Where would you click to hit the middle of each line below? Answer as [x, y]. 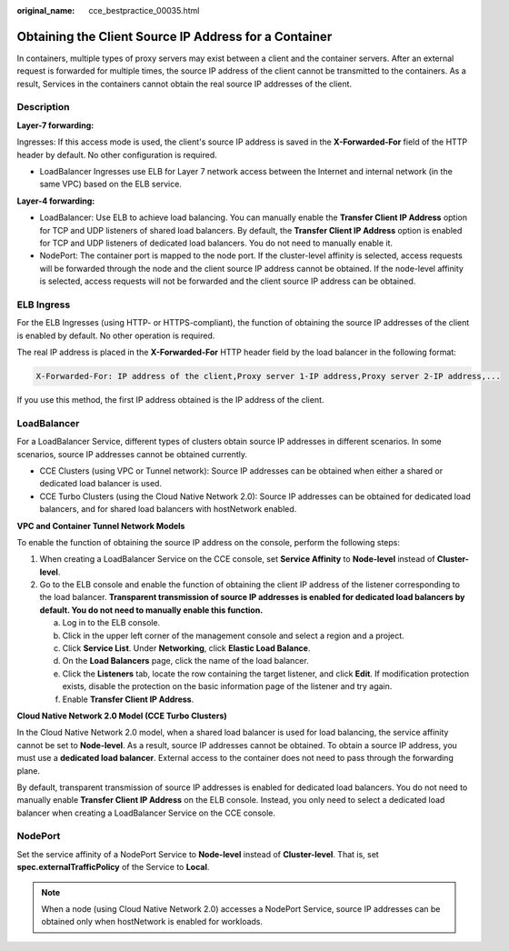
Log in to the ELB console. [111, 623]
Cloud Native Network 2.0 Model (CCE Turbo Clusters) [122, 716]
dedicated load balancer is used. [101, 484]
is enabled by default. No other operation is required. [116, 335]
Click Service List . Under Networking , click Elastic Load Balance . [186, 648]
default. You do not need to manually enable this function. [151, 610]
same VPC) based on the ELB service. [110, 184]
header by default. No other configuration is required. [117, 155]
